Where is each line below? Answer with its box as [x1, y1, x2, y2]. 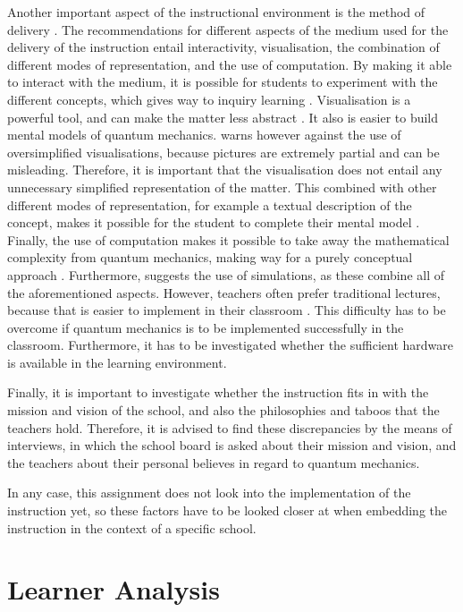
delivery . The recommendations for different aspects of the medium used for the [7, 20, 449, 38]
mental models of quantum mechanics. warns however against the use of [7, 125, 401, 144]
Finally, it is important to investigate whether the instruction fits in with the [7, 383, 429, 402]
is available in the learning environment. [7, 353, 227, 371]
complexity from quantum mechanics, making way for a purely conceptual [7, 248, 413, 267]
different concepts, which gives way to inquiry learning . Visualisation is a [7, 89, 411, 108]
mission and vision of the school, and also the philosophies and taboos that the [7, 401, 440, 420]
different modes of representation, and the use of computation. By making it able [7, 55, 452, 73]
